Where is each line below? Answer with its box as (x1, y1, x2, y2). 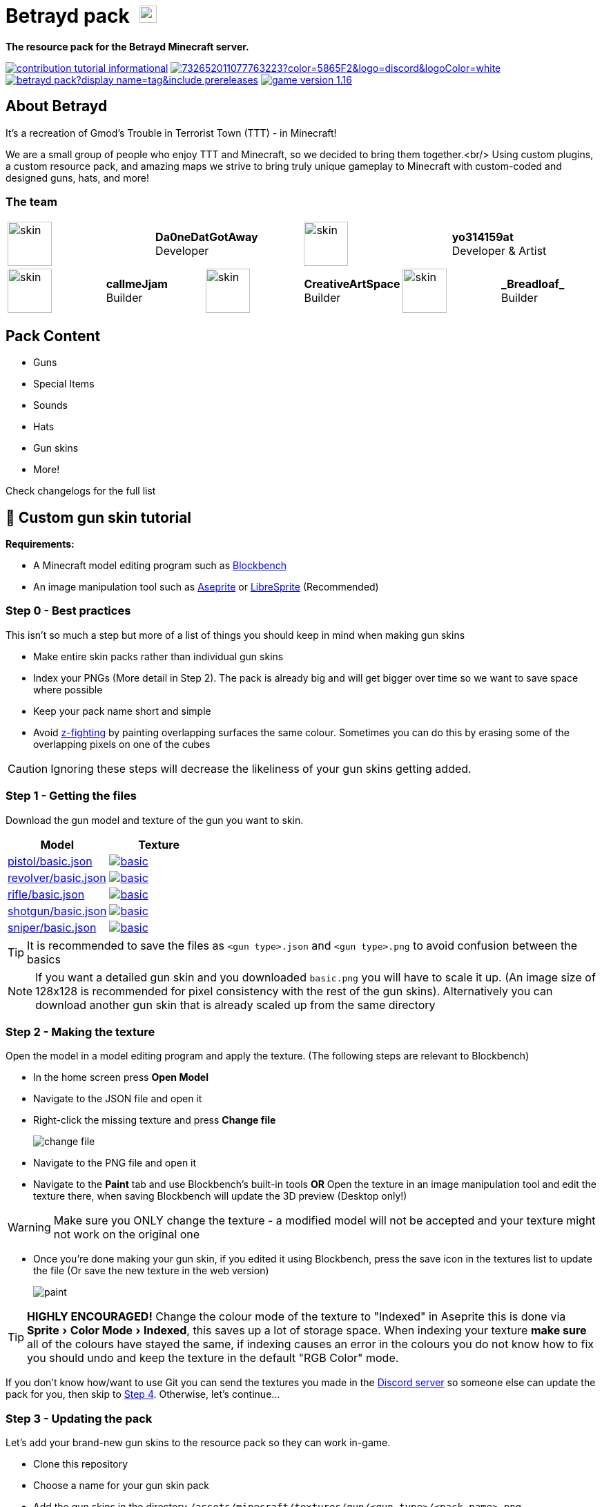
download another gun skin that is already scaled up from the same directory (35, 997, 436, 1012)
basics (27, 952, 61, 966)
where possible (33, 683, 103, 695)
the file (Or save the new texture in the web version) (33, 1265, 269, 1277)
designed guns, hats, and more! (6, 171, 150, 184)
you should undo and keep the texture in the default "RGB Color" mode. (27, 1351, 399, 1365)
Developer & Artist (451, 244, 547, 258)
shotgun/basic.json (8, 903, 107, 918)
